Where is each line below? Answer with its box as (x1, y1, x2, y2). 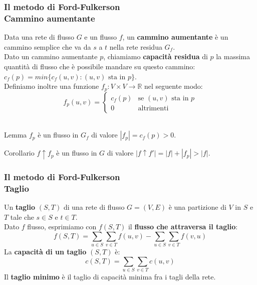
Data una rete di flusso (4, 32, 74, 42)
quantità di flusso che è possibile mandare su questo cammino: (4, 61, 195, 71)
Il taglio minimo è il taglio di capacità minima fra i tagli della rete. (4, 271, 216, 282)
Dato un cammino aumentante (4, 51, 98, 62)
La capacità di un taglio (4, 246, 87, 257)
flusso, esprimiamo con (27, 221, 97, 232)
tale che (10, 211, 34, 222)
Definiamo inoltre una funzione (4, 81, 99, 91)
